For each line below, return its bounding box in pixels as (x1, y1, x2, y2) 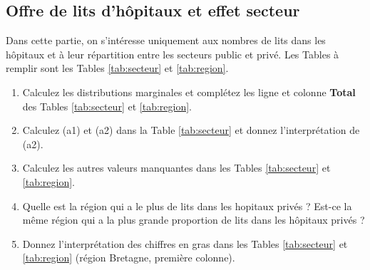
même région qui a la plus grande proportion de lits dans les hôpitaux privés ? (22, 212, 365, 227)
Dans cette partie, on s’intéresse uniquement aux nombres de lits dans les (6, 33, 326, 48)
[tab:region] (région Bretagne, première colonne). (22, 250, 235, 265)
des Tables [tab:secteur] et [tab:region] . (22, 98, 192, 113)
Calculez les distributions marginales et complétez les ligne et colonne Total (22, 84, 356, 99)
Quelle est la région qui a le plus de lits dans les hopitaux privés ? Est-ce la (22, 198, 352, 213)
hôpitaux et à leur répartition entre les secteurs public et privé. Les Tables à (6, 46, 339, 61)
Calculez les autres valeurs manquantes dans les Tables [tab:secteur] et (22, 160, 331, 175)
